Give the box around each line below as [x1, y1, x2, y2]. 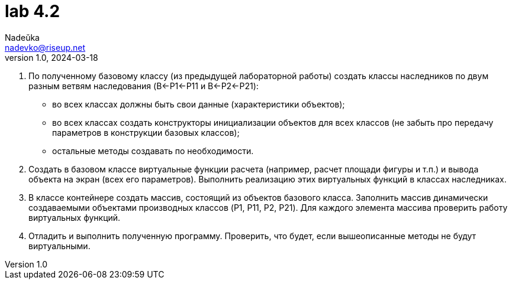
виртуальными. [28, 240, 91, 251]
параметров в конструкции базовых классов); [52, 127, 240, 138]
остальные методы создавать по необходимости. [52, 145, 254, 156]
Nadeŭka [5, 32, 40, 43]
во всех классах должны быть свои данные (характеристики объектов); [52, 99, 345, 109]
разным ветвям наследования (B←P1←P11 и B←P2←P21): [28, 80, 259, 91]
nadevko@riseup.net [5, 42, 86, 53]
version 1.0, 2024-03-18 [5, 52, 98, 63]
